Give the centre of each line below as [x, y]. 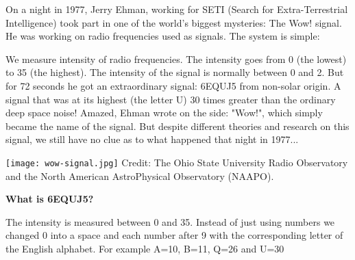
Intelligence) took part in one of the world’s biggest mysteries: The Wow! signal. [174, 22]
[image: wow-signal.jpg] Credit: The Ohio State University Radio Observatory [177, 162]
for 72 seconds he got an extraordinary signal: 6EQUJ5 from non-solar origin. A [173, 85]
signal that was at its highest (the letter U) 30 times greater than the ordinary [171, 99]
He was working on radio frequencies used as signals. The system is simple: [163, 36]
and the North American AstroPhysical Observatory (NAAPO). [140, 175]
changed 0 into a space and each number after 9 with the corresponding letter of [174, 235]
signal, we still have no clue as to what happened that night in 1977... [152, 139]
